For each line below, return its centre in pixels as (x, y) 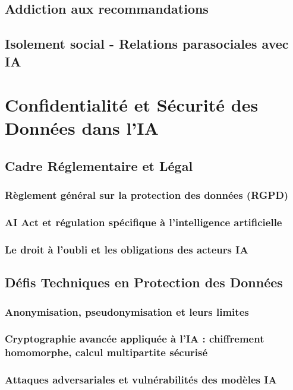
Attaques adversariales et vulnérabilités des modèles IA (141, 380)
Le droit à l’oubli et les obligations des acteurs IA (127, 249)
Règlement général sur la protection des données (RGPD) (147, 195)
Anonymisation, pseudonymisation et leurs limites (127, 311)
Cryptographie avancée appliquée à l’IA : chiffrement (135, 339)
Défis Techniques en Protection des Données (144, 282)
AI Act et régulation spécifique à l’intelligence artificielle (144, 222)
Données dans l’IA (82, 128)
